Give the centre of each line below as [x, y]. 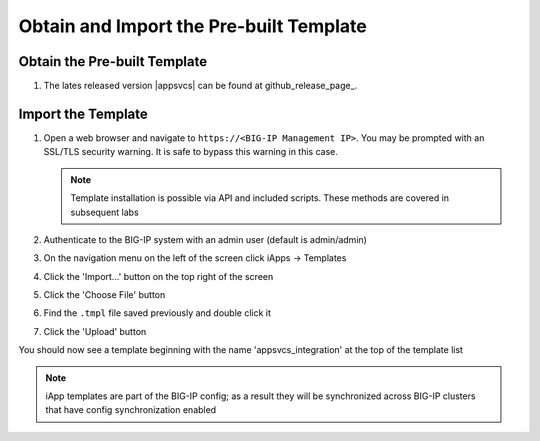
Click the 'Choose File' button [104, 295]
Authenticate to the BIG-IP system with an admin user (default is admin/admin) [205, 239]
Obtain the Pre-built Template [113, 61]
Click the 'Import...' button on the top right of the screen [158, 276]
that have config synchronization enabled [131, 410]
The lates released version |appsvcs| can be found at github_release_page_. [200, 86]
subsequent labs [104, 212]
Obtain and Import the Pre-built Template [192, 26]
